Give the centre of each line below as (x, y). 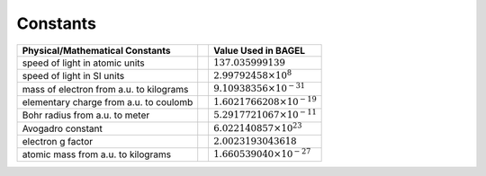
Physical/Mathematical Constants (96, 50)
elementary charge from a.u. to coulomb (108, 101)
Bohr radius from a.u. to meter (86, 115)
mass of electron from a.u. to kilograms (105, 89)
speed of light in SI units (73, 76)
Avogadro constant (63, 128)
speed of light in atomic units (84, 63)
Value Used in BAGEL (259, 50)
